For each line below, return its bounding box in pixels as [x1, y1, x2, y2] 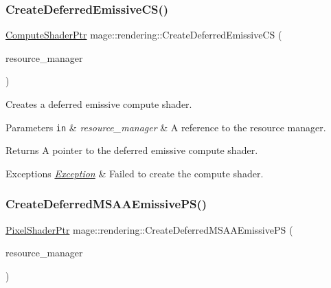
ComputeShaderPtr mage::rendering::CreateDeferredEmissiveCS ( [5, 27, 282, 42]
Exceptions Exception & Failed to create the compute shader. [5, 166, 264, 180]
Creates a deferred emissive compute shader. [5, 97, 192, 111]
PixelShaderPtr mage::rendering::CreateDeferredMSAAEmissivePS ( [5, 222, 293, 236]
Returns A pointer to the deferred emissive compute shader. [5, 143, 258, 157]
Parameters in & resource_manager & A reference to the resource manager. [5, 120, 326, 134]
